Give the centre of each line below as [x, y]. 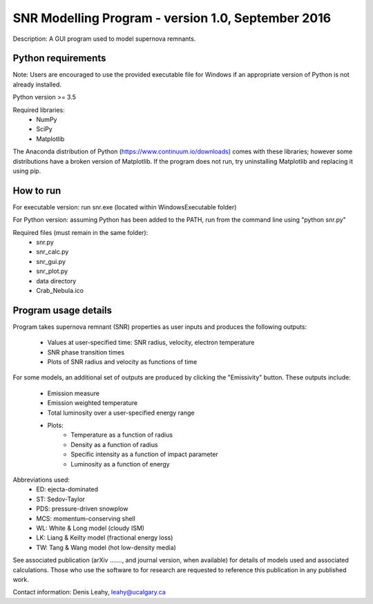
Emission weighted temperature [93, 403]
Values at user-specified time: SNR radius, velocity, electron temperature [151, 343]
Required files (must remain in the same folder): [80, 232]
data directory [56, 281]
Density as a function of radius [114, 444]
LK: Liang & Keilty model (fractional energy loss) [105, 538]
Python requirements [59, 58]
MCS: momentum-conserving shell [86, 518]
